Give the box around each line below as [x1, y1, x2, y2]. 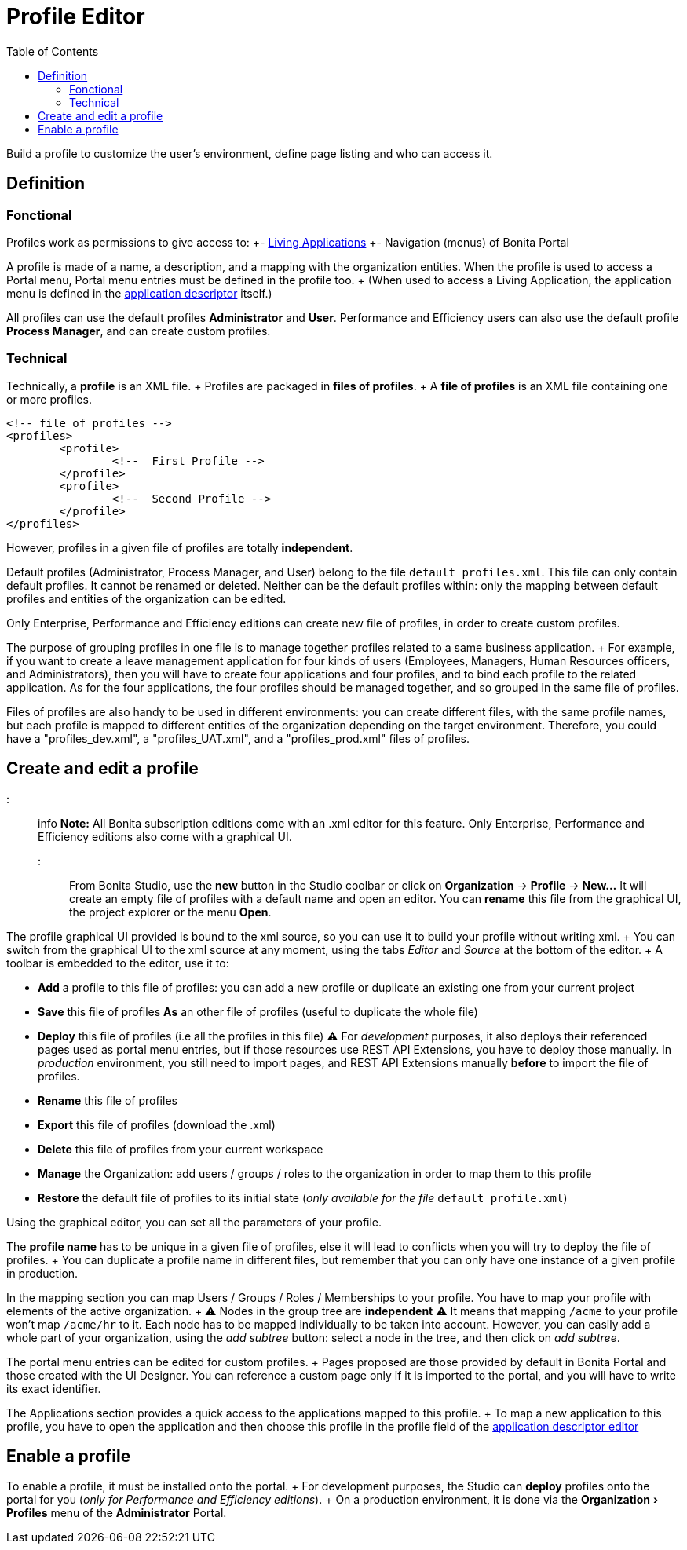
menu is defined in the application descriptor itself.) [6, 286, 272, 300]
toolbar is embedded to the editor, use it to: [6, 956, 229, 970]
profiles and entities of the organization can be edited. [6, 591, 287, 605]
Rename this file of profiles [38, 1093, 177, 1107]
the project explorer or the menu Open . [69, 905, 272, 919]
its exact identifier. [6, 1381, 101, 1395]
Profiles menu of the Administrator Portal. [6, 1506, 227, 1520]
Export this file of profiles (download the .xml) [38, 1117, 276, 1131]
